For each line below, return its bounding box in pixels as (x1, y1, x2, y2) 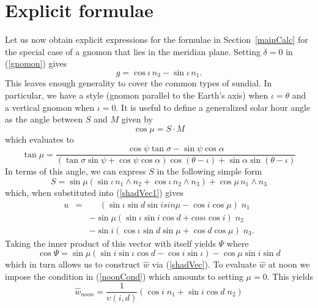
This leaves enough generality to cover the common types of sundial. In (5, 77, 272, 89)
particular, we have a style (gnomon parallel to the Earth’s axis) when (5, 88, 268, 101)
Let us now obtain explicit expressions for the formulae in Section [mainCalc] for (5, 33, 308, 46)
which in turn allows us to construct (5, 258, 141, 271)
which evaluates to (5, 132, 74, 145)
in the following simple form (157, 165, 262, 178)
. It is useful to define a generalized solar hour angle (116, 100, 311, 113)
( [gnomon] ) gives (5, 57, 67, 70)
